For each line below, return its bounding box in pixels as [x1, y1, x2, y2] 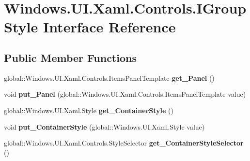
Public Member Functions [4, 50, 137, 65]
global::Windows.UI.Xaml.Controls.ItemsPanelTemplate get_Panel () [4, 73, 215, 83]
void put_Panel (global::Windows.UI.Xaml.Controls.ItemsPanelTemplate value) [4, 89, 246, 99]
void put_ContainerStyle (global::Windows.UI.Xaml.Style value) [4, 121, 205, 132]
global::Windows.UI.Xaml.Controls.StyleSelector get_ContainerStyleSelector [4, 138, 244, 148]
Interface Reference [43, 17, 176, 37]
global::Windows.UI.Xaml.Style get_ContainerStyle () [4, 105, 173, 115]
